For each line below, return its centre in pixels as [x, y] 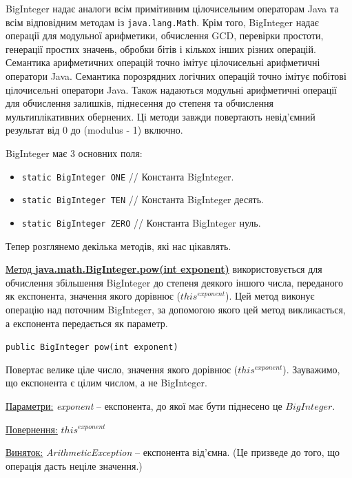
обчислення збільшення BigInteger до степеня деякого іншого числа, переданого [175, 282]
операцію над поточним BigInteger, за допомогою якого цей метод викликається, [176, 309]
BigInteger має [37, 153]
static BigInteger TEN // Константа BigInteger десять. [143, 199]
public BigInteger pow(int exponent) [92, 347]
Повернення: [32, 429]
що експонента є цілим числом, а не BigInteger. [106, 383]
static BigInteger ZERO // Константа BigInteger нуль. [141, 222]
